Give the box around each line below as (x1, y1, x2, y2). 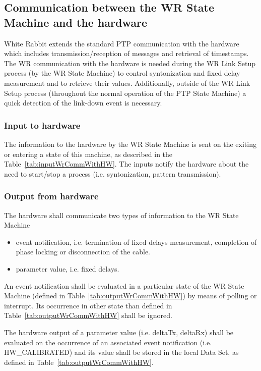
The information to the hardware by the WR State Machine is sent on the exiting (4, 138, 256, 149)
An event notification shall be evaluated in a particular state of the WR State (4, 280, 244, 291)
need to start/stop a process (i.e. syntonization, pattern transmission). (4, 168, 221, 179)
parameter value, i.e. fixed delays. (16, 263, 119, 274)
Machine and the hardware (4, 14, 147, 30)
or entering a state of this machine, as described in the (4, 148, 173, 159)
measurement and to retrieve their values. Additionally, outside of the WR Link (4, 77, 250, 88)
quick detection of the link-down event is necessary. (4, 97, 162, 108)
